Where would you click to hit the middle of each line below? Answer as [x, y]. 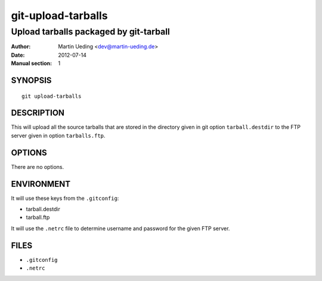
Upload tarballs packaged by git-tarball [90, 32]
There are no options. [38, 166]
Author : [21, 47]
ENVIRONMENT [41, 184]
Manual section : [32, 63]
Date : [18, 55]
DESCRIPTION [38, 113]
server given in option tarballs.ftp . [58, 135]
